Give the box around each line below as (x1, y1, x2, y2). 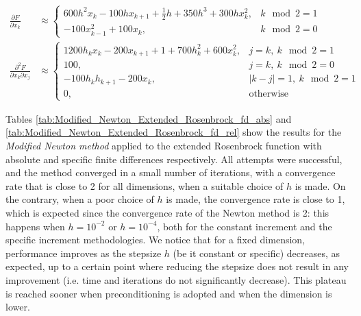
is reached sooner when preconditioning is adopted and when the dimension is (5, 286, 332, 300)
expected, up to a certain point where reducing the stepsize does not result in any (5, 259, 349, 274)
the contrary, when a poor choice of (5, 192, 154, 206)
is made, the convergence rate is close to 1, (166, 192, 345, 206)
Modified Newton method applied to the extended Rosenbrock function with (5, 138, 322, 153)
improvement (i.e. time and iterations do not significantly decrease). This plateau (5, 272, 347, 287)
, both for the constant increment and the (157, 219, 332, 233)
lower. (5, 300, 30, 314)
